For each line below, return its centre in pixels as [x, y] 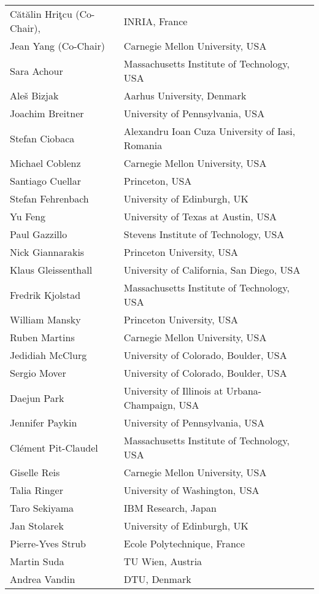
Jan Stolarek [37, 526]
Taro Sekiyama [42, 508]
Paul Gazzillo [39, 234]
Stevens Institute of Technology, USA [204, 234]
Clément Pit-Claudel [54, 447]
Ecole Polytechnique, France [184, 543]
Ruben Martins [42, 337]
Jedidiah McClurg [48, 355]
